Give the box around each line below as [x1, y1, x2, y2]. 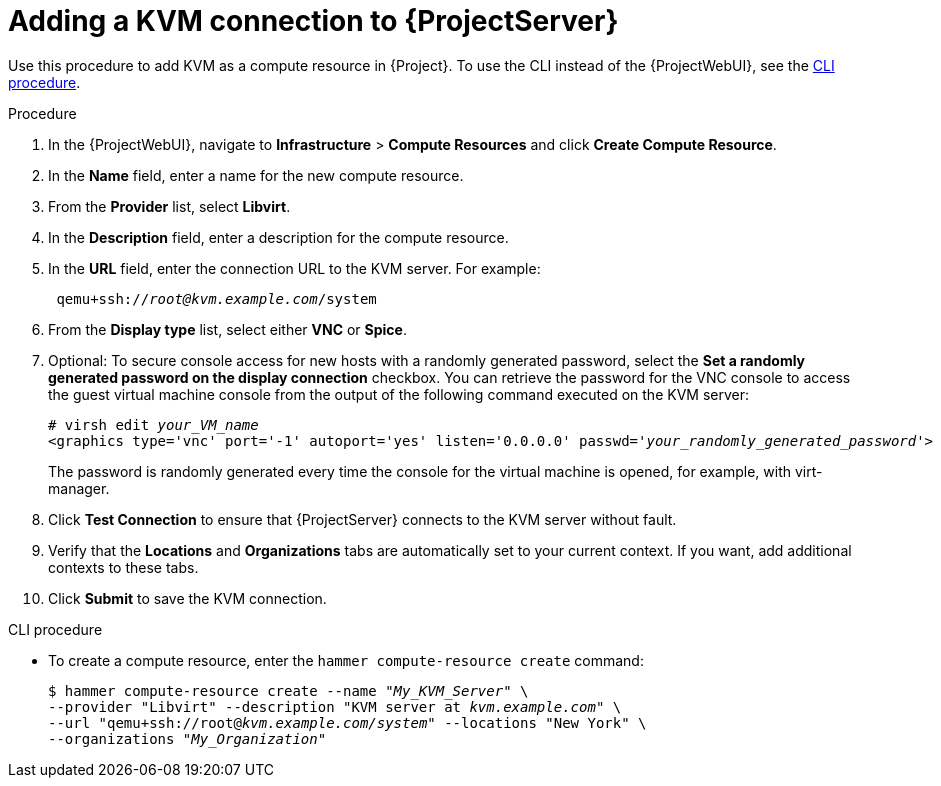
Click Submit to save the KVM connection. [48, 589, 327, 607]
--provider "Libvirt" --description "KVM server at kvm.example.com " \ [48, 698, 622, 715]
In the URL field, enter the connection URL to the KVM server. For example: [48, 259, 541, 277]
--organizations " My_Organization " [48, 730, 327, 747]
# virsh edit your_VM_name [48, 416, 259, 433]
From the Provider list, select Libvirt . [48, 197, 291, 215]
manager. [48, 479, 110, 497]
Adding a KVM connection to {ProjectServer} [8, 4, 619, 38]
